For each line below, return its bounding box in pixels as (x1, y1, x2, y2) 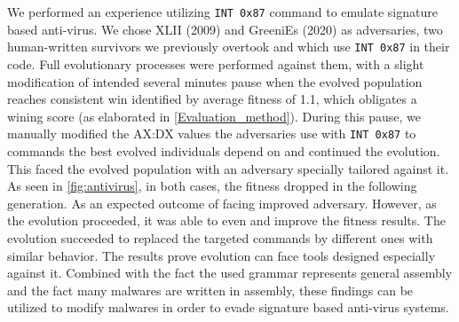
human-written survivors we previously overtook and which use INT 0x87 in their (7, 37, 450, 56)
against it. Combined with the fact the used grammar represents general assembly (7, 263, 453, 282)
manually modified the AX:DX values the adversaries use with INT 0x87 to (7, 124, 416, 143)
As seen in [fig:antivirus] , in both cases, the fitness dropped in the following (7, 177, 417, 195)
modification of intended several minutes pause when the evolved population (7, 72, 423, 90)
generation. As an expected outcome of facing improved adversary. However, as (7, 193, 437, 212)
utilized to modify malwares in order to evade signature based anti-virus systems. (7, 298, 449, 317)
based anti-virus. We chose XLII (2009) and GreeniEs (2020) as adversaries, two (7, 20, 443, 38)
